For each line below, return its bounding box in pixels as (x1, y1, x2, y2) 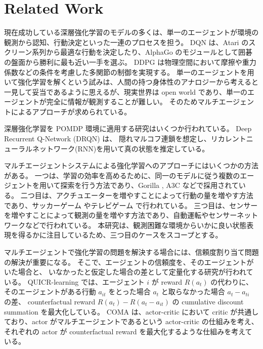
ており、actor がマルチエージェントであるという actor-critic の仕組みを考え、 (4, 316, 258, 327)
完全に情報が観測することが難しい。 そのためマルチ (46, 96, 219, 107)
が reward (151, 276, 183, 287)
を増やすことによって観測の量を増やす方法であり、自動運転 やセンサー (4, 210, 237, 220)
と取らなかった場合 (161, 286, 225, 297)
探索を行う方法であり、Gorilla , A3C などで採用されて (60, 180, 239, 190)
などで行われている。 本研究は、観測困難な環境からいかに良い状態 (25, 219, 247, 230)
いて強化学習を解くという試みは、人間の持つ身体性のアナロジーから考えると (4, 76, 258, 87)
